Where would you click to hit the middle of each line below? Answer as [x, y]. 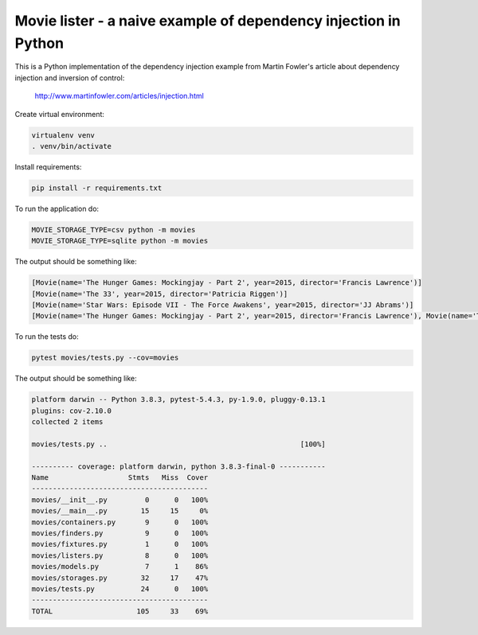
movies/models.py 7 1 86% [120, 567]
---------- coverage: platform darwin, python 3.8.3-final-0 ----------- [178, 466]
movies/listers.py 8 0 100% [120, 555]
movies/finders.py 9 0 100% [120, 533]
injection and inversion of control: [70, 78]
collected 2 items [67, 422]
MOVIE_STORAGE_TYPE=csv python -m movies [114, 230]
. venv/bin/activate [71, 146]
